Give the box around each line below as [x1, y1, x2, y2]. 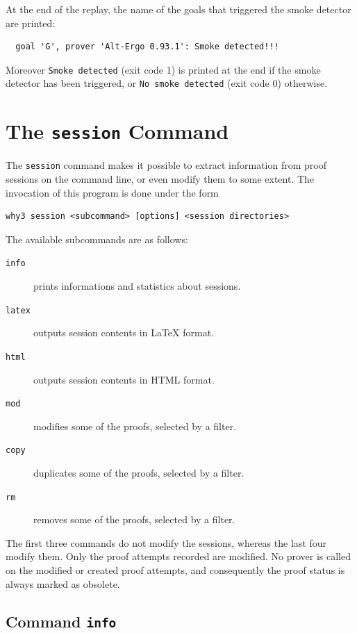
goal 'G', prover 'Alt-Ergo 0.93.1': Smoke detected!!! [15, 42, 279, 52]
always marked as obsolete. [6, 576, 120, 591]
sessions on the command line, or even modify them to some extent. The [6, 172, 315, 186]
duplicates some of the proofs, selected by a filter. [33, 466, 244, 480]
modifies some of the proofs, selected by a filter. [33, 418, 237, 433]
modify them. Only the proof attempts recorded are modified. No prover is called [6, 549, 351, 564]
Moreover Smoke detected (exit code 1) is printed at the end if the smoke [6, 62, 321, 76]
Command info [6, 610, 117, 632]
